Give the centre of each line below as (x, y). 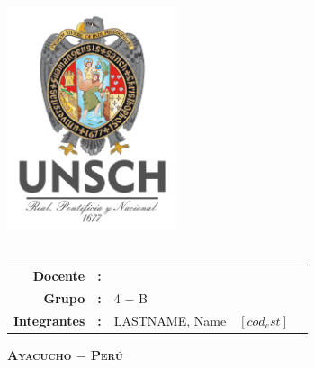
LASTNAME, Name (170, 320)
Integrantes (49, 320)
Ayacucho (40, 354)
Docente (59, 276)
